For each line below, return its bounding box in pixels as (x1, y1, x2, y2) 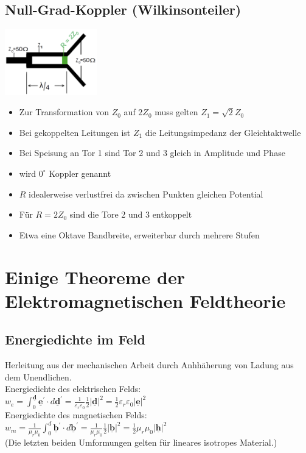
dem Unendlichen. (5, 370, 72, 383)
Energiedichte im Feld (5, 330, 145, 349)
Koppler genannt (49, 166, 111, 179)
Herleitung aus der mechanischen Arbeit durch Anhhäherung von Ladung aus (5, 358, 294, 371)
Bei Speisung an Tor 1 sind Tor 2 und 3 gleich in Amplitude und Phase (19, 146, 285, 159)
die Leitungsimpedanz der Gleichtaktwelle (145, 126, 301, 138)
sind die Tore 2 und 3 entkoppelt (69, 208, 192, 221)
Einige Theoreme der (5, 264, 185, 289)
